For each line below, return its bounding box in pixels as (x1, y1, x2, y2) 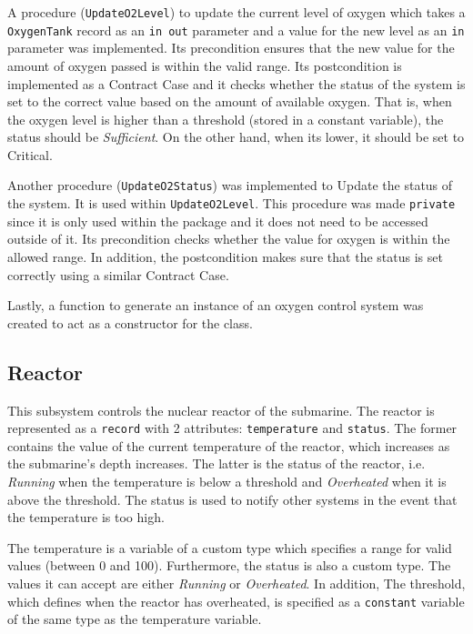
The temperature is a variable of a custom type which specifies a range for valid (7, 538, 452, 557)
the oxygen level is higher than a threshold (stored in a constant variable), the (7, 109, 444, 128)
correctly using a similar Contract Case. (7, 265, 229, 284)
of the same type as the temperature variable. (7, 609, 262, 629)
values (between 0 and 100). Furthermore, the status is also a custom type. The (7, 556, 451, 575)
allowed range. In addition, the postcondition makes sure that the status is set (7, 247, 443, 266)
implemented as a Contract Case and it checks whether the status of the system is (7, 74, 466, 93)
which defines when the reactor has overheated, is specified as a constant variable (7, 591, 465, 610)
